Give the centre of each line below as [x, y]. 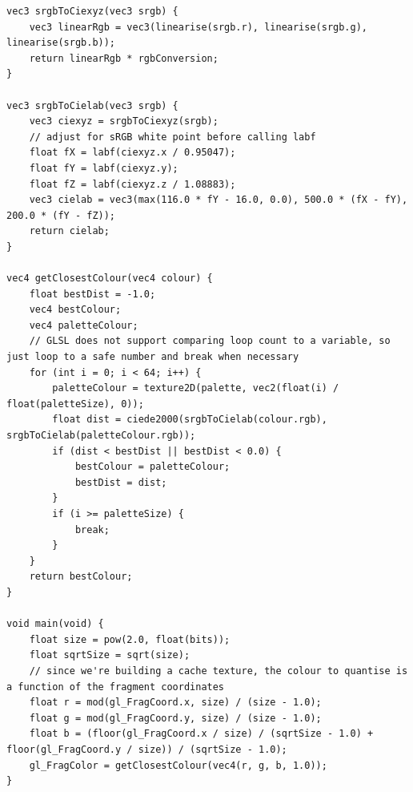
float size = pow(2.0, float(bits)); [130, 639]
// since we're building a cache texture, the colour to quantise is [219, 671]
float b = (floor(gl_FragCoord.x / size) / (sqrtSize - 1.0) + [201, 734]
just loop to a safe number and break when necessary [153, 357]
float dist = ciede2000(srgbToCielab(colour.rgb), [190, 420]
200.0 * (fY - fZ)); [61, 215]
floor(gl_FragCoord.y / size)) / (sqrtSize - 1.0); [147, 749]
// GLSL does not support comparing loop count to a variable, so [210, 341]
